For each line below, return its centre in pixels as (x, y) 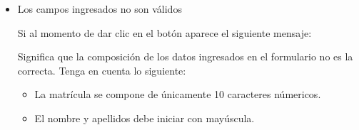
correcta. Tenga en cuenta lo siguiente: (102, 70)
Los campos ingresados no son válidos (100, 9)
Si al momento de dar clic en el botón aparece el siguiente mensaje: (165, 32)
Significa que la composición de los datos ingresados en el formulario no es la (185, 56)
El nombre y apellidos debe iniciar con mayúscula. (145, 118)
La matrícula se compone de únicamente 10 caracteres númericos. (178, 94)
